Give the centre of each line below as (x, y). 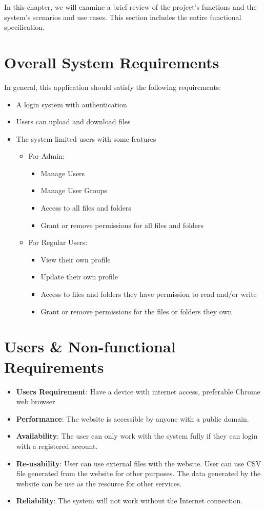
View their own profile (76, 259)
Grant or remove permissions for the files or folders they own (136, 311)
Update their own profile (79, 277)
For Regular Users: (58, 242)
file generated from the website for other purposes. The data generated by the (138, 473)
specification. (25, 27)
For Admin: (46, 156)
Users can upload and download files (73, 121)
